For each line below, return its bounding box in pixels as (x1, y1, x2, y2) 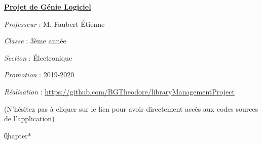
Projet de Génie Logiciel (4, 2, 91, 12)
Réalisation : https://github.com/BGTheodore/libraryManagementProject (4, 86, 235, 97)
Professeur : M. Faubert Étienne (4, 18, 105, 29)
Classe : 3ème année (4, 35, 66, 46)
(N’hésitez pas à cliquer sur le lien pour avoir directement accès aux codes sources (4, 103, 258, 114)
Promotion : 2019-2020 (4, 69, 74, 80)
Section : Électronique (4, 52, 72, 63)
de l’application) (4, 113, 55, 124)
